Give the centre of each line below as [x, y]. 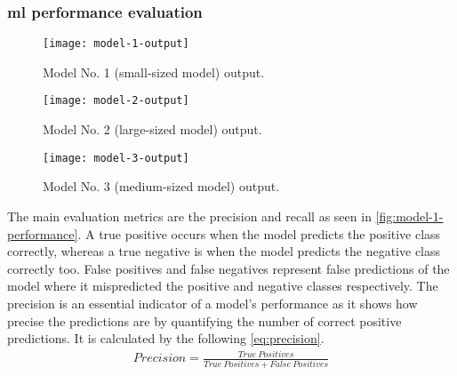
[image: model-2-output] [116, 101]
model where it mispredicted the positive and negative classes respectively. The [223, 286]
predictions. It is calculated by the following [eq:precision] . [166, 338]
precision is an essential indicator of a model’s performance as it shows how [212, 303]
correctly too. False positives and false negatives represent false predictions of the [228, 268]
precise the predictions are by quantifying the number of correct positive [204, 320]
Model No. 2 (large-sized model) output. [152, 129]
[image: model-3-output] [116, 158]
